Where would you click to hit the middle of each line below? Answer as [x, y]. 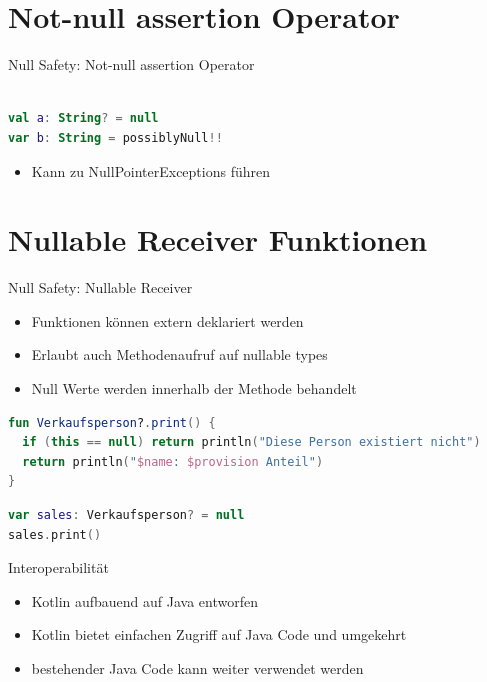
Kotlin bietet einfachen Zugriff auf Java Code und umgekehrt [219, 634]
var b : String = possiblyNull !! [115, 137]
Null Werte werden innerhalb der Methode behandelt [194, 388]
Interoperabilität [58, 567]
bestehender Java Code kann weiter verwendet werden [197, 667]
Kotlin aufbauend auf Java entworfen [145, 600]
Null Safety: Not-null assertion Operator [131, 64]
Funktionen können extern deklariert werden [167, 320]
